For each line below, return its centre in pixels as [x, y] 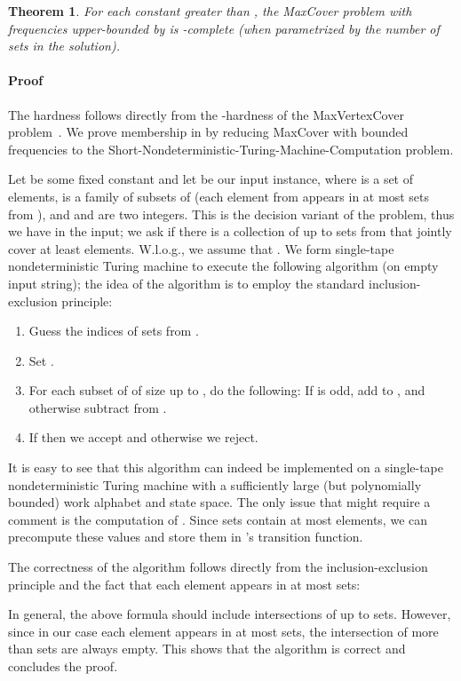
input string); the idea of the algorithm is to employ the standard [187, 283]
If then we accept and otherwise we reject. [143, 437]
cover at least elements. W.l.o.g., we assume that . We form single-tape [201, 248]
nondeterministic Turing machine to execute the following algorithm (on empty [223, 266]
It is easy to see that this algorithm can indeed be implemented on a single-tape [226, 467]
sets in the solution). [64, 46]
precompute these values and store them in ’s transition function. [186, 537]
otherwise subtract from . [98, 407]
